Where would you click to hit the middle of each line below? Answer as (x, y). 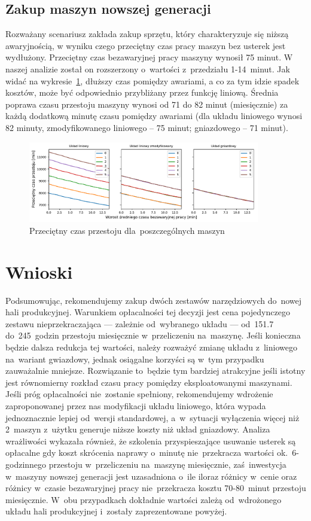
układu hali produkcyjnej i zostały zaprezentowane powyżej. (116, 511)
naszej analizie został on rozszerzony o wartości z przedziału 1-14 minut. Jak (148, 68)
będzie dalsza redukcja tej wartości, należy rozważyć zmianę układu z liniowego (151, 347)
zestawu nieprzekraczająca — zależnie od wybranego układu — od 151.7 (140, 323)
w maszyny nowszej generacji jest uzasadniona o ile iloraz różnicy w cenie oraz (151, 476)
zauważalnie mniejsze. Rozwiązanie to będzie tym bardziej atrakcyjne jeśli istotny (155, 371)
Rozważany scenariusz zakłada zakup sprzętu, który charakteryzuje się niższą (147, 34)
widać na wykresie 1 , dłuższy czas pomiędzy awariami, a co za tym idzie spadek (153, 80)
